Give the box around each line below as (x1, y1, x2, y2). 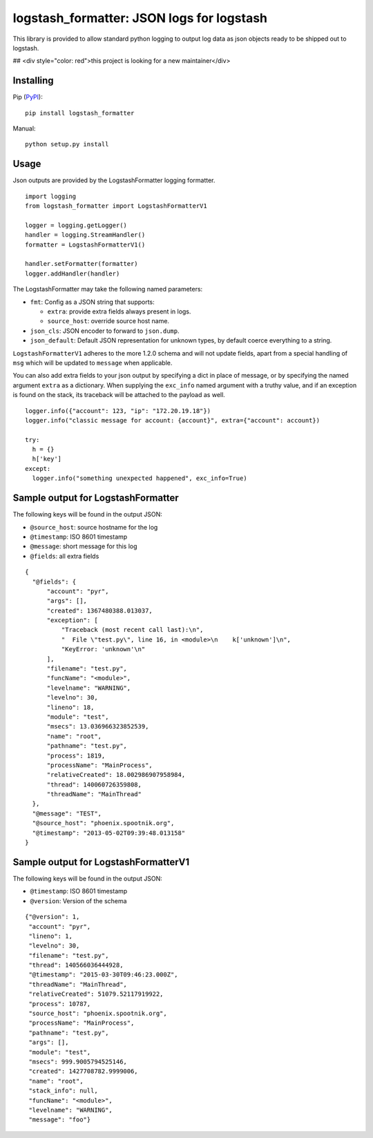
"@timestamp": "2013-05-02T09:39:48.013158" (32, 829, 186, 837)
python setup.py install (25, 140, 109, 148)
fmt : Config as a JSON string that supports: (30, 298, 155, 306)
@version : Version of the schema (30, 896, 127, 905)
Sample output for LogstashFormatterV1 (12, 856, 190, 868)
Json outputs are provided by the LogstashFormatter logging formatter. (12, 176, 216, 184)
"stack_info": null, (28, 1087, 98, 1094)
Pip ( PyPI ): (12, 93, 43, 102)
